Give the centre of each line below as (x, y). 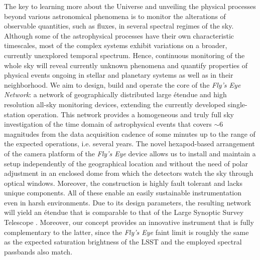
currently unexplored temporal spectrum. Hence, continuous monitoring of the (124, 55)
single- (237, 104)
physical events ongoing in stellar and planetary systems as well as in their (119, 75)
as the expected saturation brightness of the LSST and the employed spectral (123, 242)
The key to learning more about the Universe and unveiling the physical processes (130, 6)
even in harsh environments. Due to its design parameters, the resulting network (128, 202)
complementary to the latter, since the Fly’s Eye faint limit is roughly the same (126, 232)
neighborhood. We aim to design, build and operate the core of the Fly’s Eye (122, 84)
